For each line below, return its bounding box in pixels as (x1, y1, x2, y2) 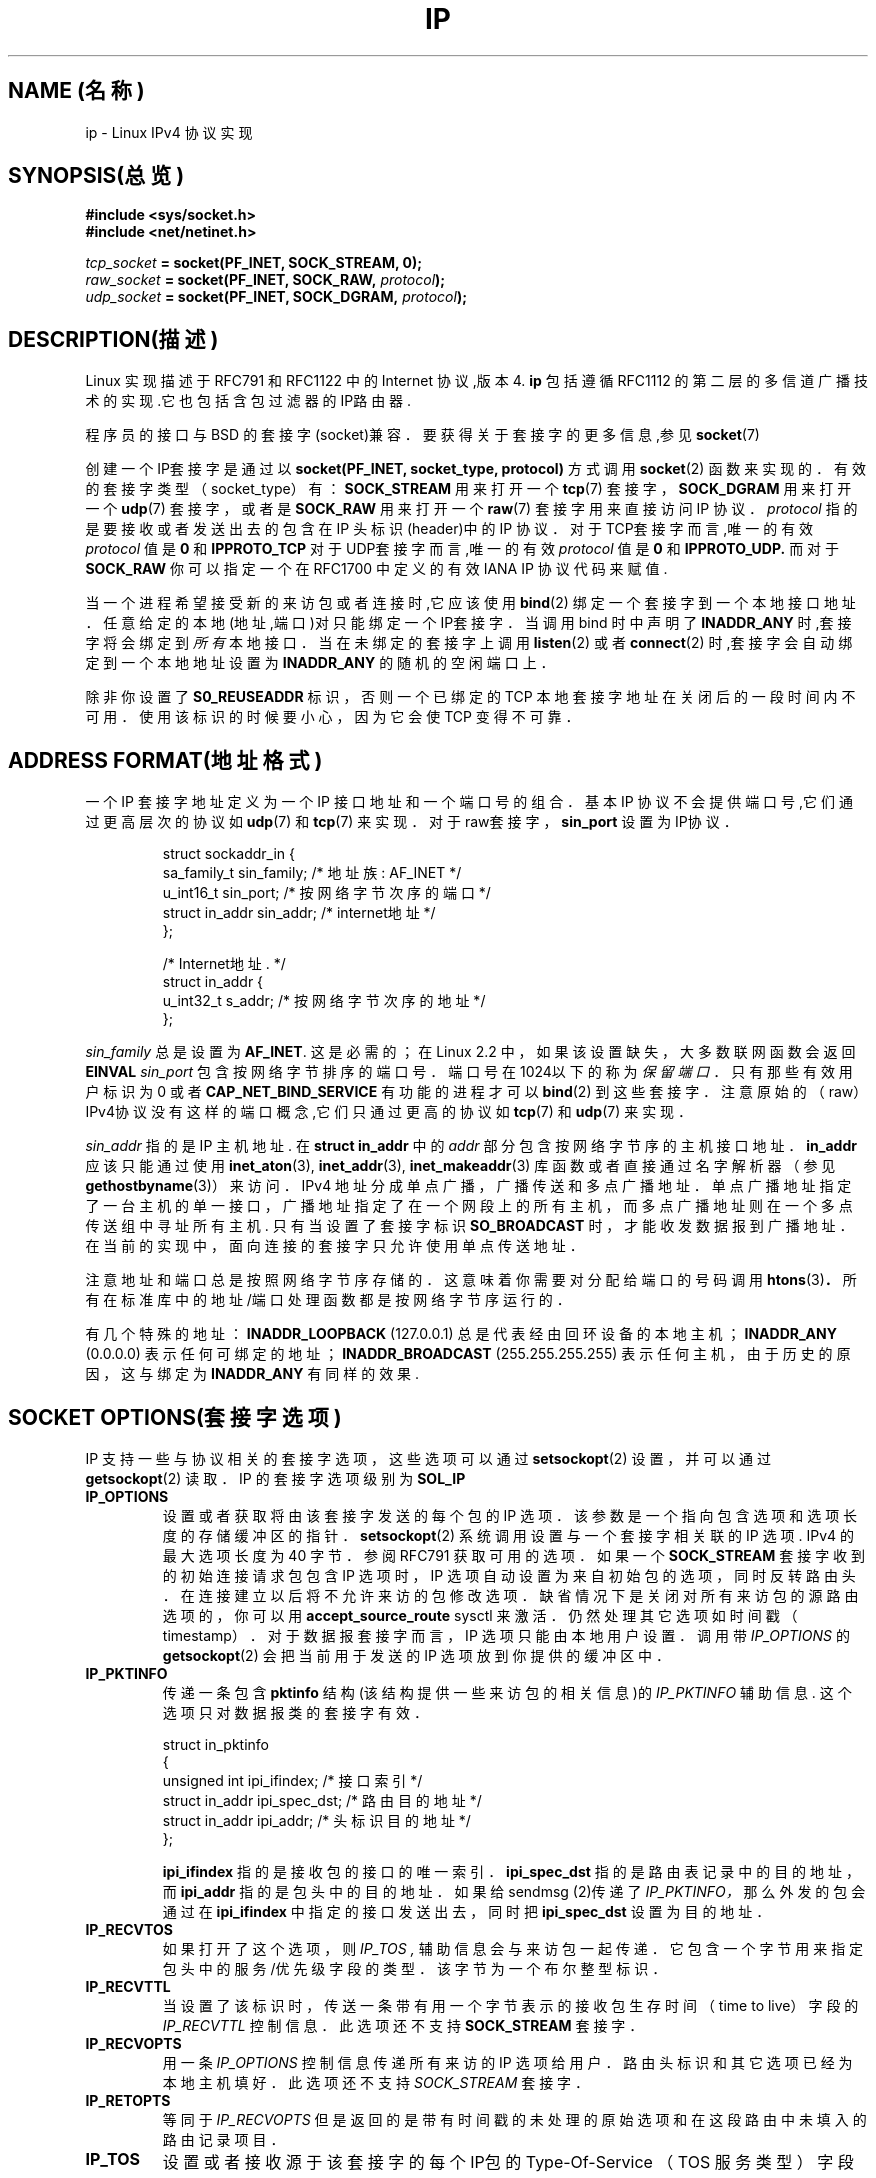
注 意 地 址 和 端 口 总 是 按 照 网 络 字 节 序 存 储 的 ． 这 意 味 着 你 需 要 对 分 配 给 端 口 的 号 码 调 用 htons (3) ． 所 (85, 1271, 857, 1289)
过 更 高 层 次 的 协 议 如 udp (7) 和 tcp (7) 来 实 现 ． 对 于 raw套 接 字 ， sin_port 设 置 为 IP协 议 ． (85, 813, 738, 831)
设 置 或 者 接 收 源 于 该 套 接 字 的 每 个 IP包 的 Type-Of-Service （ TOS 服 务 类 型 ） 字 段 (162, 2151, 854, 2172)
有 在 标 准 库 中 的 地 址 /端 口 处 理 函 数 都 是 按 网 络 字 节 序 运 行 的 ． (85, 1291, 571, 1309)
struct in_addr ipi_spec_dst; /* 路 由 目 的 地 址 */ (162, 1791, 482, 1809)
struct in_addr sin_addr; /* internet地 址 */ (162, 904, 436, 922)
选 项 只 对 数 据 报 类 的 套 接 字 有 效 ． (162, 1703, 428, 1721)
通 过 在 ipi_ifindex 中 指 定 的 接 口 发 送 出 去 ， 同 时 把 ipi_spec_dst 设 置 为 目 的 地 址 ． (162, 1902, 771, 1920)
